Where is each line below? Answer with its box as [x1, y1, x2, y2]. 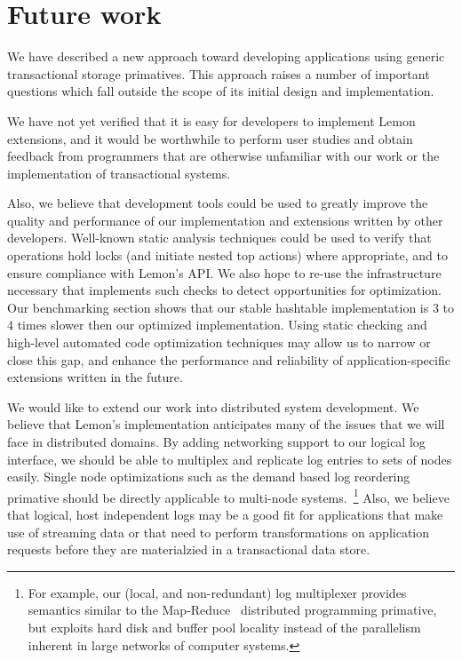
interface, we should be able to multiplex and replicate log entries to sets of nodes [7, 449, 452, 468]
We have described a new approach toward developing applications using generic [7, 47, 445, 66]
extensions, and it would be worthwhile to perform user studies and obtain [7, 129, 413, 147]
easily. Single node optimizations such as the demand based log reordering [7, 467, 410, 486]
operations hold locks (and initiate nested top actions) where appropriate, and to [7, 246, 448, 265]
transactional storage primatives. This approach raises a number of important [7, 64, 430, 83]
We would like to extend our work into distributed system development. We [7, 397, 419, 416]
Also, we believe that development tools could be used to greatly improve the [7, 194, 428, 212]
